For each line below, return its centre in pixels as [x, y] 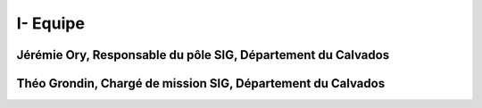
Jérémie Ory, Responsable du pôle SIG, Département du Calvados [203, 55]
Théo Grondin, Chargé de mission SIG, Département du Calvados [201, 83]
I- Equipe [50, 23]
